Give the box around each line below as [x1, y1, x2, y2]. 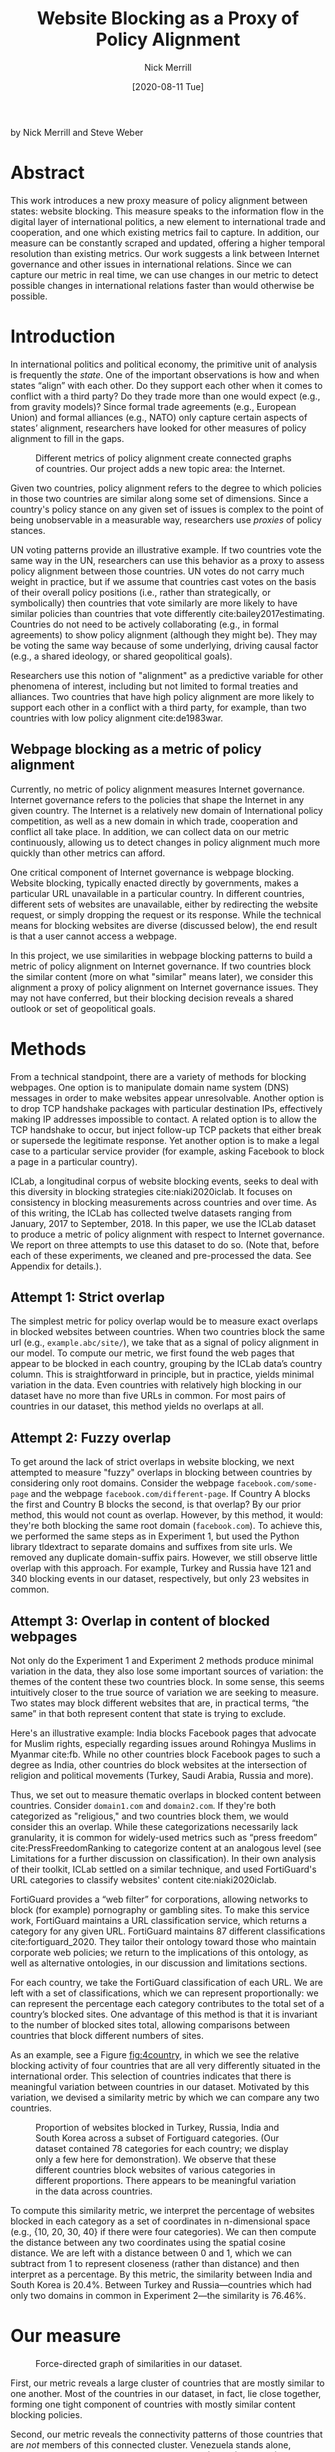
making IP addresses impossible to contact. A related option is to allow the [10, 1113, 317, 1125]
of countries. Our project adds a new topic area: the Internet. [35, 462, 286, 474]
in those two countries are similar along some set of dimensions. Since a [10, 492, 309, 504]
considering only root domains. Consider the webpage [10, 1477, 235, 1489]
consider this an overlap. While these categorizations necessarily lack [10, 1821, 298, 1832]
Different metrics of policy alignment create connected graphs [35, 452, 292, 464]
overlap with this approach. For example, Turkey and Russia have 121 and [10, 1562, 312, 1574]
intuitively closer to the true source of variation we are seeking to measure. [10, 1687, 320, 1698]
